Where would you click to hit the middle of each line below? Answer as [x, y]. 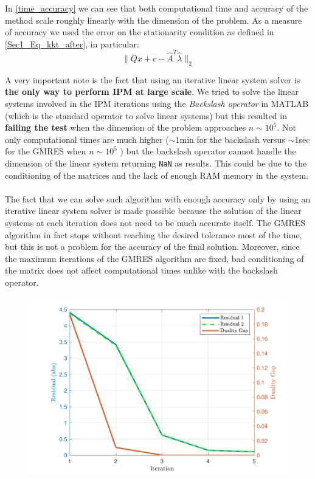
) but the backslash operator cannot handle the [208, 151]
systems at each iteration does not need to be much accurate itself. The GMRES [155, 223]
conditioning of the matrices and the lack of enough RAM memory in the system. [157, 175]
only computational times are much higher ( [87, 139]
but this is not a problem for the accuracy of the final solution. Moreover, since [152, 246]
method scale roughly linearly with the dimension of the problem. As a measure [154, 20]
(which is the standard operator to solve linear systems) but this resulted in [146, 115]
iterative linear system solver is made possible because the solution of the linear [153, 211]
